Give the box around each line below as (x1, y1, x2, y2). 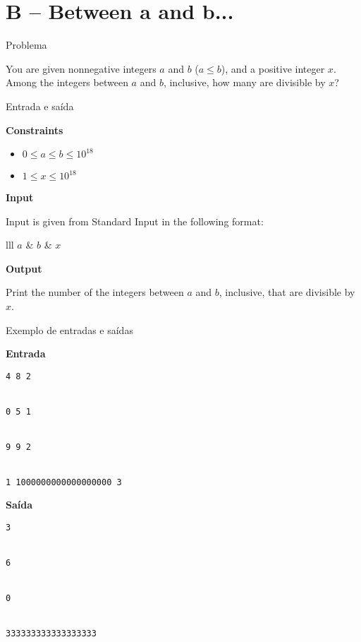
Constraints (6, 122, 63, 137)
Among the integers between (6, 75, 128, 90)
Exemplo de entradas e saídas (6, 322, 133, 337)
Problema (6, 37, 47, 52)
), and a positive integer (221, 61, 325, 76)
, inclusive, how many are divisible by (163, 75, 326, 90)
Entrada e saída (6, 98, 74, 113)
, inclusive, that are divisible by (219, 285, 355, 299)
